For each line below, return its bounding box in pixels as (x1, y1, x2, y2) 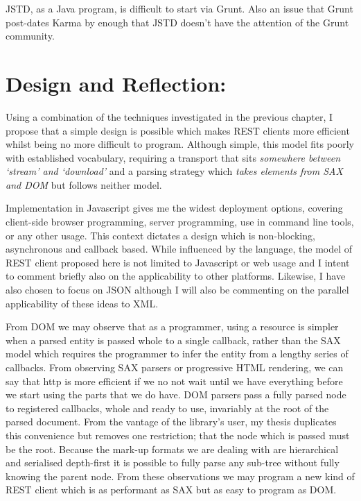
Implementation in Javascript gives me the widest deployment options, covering (6, 201, 343, 215)
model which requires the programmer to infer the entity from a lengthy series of (6, 346, 349, 361)
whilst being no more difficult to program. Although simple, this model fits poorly (6, 137, 354, 151)
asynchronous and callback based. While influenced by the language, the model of (6, 241, 353, 256)
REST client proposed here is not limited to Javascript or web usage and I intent (6, 255, 350, 269)
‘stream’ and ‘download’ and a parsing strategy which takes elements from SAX (6, 164, 343, 178)
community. (6, 28, 55, 43)
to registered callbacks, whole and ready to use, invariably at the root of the (6, 400, 329, 415)
